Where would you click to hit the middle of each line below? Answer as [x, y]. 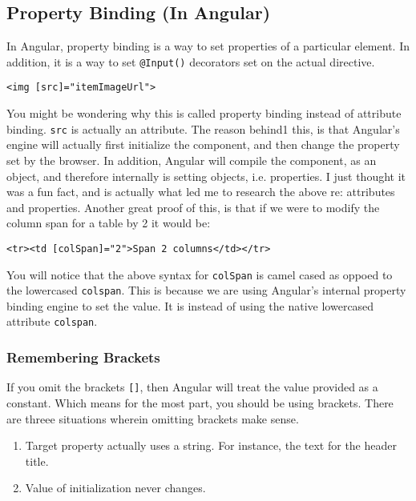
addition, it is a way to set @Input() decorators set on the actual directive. [191, 61]
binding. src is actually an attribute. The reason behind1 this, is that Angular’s [203, 128]
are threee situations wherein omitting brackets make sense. [153, 418]
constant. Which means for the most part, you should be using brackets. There [200, 403]
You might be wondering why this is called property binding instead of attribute [204, 113]
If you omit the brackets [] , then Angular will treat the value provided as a [192, 387]
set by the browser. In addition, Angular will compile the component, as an [192, 160]
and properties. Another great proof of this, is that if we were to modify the [193, 207]
